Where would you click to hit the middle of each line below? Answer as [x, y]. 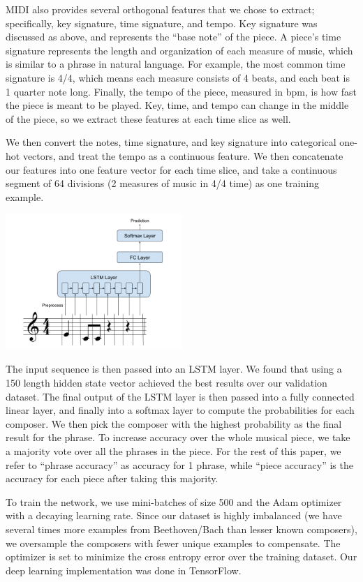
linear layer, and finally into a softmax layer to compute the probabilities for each [180, 410]
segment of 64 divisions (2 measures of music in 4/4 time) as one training [162, 183]
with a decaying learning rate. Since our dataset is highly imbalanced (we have [174, 515]
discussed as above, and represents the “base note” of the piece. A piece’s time [173, 37]
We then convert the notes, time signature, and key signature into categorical [171, 142]
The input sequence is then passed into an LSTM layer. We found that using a [174, 369]
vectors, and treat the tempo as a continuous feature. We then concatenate [183, 155]
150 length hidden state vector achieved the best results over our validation [166, 383]
